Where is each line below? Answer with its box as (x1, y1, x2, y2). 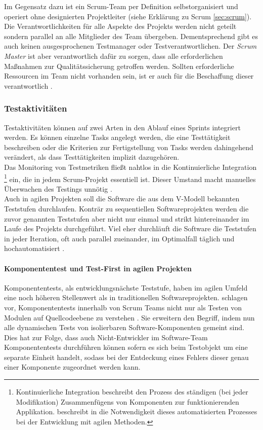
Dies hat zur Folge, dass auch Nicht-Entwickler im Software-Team (4, 332, 208, 342)
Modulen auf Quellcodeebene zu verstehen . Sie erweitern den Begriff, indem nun (4, 312, 255, 322)
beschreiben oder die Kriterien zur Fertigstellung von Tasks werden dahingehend (4, 141, 253, 152)
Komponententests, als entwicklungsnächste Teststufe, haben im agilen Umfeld (4, 282, 248, 293)
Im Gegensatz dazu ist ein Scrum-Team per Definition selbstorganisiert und (4, 1, 238, 11)
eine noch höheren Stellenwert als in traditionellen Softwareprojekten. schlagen (4, 292, 248, 303)
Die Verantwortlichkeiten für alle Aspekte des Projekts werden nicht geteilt (4, 21, 237, 31)
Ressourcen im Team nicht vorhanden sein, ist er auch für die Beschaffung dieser (4, 70, 254, 81)
